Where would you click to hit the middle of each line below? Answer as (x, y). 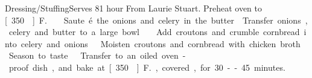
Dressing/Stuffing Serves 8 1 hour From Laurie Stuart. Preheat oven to (133, 8)
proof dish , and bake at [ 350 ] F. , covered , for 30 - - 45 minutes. (147, 67)
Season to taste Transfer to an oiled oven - (97, 55)
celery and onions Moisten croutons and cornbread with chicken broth (161, 43)
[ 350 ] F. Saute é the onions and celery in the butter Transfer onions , (156, 20)
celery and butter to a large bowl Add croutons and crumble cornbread (154, 32)
